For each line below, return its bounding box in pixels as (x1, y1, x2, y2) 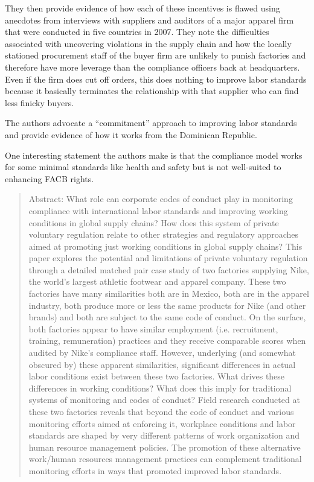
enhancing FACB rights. (5, 172, 94, 185)
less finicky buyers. (5, 96, 74, 109)
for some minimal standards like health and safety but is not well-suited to (5, 160, 281, 173)
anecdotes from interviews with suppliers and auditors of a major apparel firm (5, 13, 294, 26)
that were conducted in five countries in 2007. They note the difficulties (5, 25, 269, 38)
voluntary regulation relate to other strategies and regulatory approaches (28, 228, 299, 241)
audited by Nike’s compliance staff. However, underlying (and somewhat (28, 346, 296, 359)
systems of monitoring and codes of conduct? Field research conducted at (28, 393, 300, 406)
